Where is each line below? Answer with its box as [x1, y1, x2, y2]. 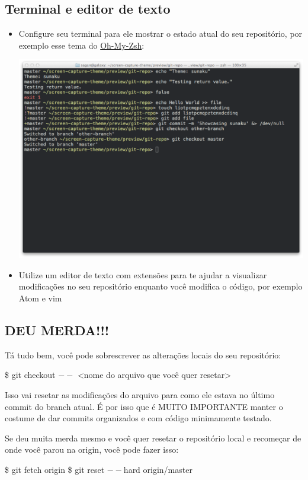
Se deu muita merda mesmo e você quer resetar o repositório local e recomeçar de [5, 431, 301, 444]
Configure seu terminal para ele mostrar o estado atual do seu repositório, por [18, 27, 303, 40]
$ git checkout [5, 368, 56, 381]
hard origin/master [123, 463, 192, 475]
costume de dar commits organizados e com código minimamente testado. [5, 412, 272, 424]
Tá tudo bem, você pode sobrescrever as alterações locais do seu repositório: [5, 348, 281, 361]
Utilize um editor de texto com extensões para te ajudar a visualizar [18, 268, 267, 281]
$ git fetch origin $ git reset [5, 463, 105, 475]
